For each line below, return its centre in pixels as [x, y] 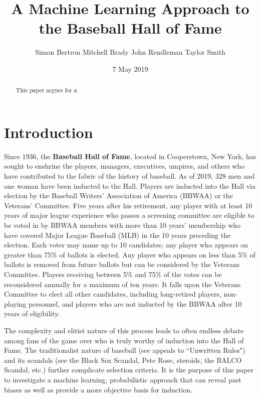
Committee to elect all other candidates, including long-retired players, [113, 294]
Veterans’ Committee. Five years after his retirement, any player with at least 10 [128, 205]
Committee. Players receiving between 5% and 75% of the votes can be [113, 274]
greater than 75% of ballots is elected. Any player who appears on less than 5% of [130, 254]
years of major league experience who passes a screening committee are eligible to [129, 215]
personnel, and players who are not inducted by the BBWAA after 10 [135, 303]
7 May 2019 [130, 69]
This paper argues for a [46, 90]
